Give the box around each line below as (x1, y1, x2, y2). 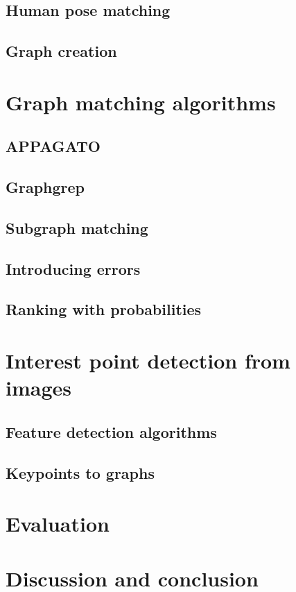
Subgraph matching (6, 217, 148, 238)
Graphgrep (6, 176, 85, 198)
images (6, 373, 71, 402)
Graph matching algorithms (6, 87, 276, 116)
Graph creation (6, 40, 117, 62)
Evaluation (6, 509, 110, 538)
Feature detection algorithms (6, 421, 217, 442)
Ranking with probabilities (6, 298, 202, 320)
